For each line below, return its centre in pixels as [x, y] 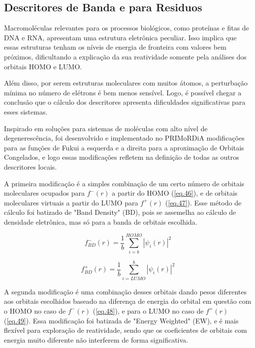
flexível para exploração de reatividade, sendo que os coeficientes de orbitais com [126, 330]
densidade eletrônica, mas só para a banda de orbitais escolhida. [101, 221]
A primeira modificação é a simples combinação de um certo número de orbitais [124, 183]
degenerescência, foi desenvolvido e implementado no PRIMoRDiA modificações [124, 138]
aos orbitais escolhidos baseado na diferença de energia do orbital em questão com [128, 301]
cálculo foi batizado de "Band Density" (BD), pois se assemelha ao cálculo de [120, 212]
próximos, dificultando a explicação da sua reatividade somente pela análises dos [125, 56]
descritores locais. [31, 166]
